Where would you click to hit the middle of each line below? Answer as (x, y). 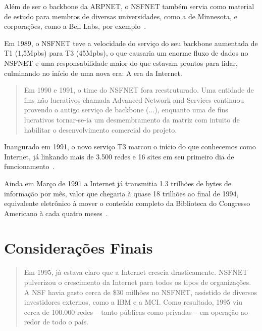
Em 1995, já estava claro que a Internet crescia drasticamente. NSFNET (136, 272)
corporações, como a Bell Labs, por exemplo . (75, 26)
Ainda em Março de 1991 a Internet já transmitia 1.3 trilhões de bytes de (118, 183)
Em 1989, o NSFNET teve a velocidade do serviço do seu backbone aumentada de (131, 43)
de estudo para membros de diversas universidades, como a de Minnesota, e (121, 16)
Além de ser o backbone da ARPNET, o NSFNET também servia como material (129, 6)
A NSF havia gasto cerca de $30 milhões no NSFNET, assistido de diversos (141, 292)
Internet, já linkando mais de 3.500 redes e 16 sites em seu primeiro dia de (119, 156)
